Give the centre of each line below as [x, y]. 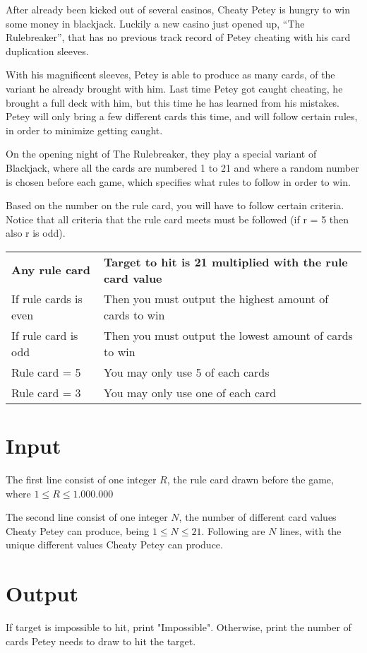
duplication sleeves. [47, 51]
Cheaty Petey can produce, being [78, 530]
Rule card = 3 [46, 392]
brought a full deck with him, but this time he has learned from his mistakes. [173, 102]
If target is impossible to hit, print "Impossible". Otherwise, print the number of [179, 627]
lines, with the [311, 530]
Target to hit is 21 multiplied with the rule [226, 261]
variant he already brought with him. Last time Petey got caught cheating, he [174, 88]
